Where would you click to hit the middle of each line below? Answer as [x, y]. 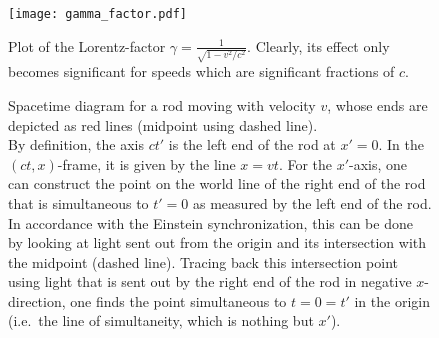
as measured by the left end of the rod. [312, 202]
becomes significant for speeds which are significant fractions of [201, 71]
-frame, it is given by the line [146, 163]
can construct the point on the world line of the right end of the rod [217, 183]
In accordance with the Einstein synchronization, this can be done [210, 222]
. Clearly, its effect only [318, 45]
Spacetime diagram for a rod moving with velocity [162, 104]
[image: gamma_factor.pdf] [97, 14]
